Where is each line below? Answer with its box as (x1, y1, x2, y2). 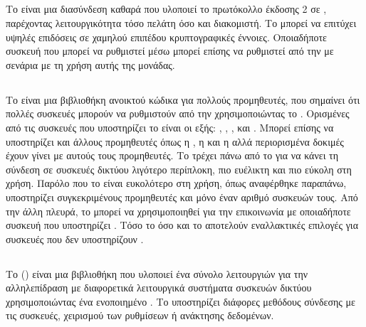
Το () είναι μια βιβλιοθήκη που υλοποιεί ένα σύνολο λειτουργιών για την (6, 266, 308, 281)
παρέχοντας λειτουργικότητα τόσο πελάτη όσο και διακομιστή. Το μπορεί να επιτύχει (6, 15, 357, 30)
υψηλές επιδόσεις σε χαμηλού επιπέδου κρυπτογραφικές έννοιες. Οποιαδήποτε (6, 29, 327, 44)
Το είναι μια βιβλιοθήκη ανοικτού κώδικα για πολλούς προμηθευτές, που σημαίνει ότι (6, 92, 360, 107)
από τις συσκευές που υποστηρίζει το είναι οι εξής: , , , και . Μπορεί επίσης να (6, 119, 334, 134)
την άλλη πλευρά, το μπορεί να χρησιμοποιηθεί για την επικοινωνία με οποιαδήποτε (6, 203, 351, 218)
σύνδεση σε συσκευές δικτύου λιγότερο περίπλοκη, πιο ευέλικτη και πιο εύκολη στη (6, 161, 352, 176)
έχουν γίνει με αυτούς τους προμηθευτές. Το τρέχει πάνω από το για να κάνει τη (6, 148, 339, 163)
